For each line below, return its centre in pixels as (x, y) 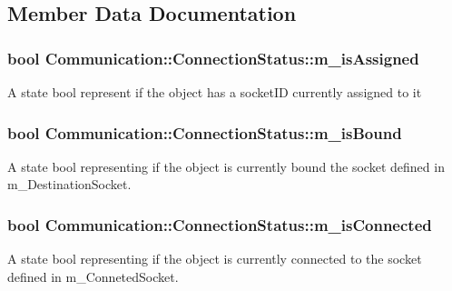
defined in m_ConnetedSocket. (93, 276)
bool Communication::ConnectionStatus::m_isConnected (220, 224)
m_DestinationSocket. (69, 184)
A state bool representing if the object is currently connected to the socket (215, 259)
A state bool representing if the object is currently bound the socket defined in (226, 166)
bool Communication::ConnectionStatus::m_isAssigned (213, 58)
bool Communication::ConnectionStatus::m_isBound (205, 132)
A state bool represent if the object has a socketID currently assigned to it (215, 92)
